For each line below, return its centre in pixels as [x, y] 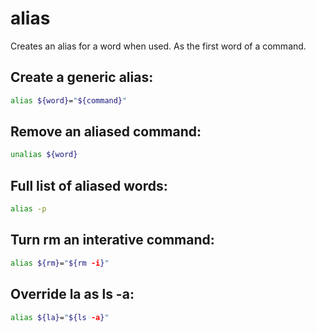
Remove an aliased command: [106, 132]
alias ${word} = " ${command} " [69, 100]
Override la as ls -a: [72, 294]
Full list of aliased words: [89, 185]
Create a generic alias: [82, 77]
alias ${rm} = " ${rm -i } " [60, 263]
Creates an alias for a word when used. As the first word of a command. [158, 46]
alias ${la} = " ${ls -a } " [60, 317]
